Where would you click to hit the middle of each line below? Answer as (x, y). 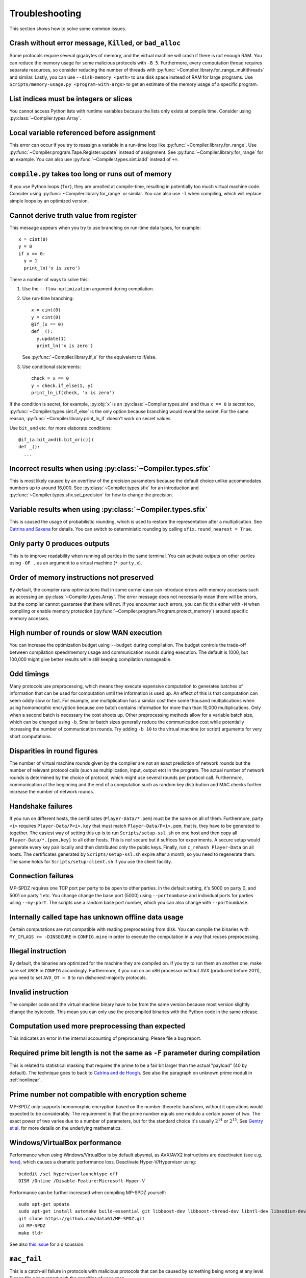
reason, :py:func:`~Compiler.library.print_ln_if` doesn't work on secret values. (91, 419)
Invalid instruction (39, 992)
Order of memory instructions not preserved (82, 577)
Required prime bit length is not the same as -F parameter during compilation (135, 1053)
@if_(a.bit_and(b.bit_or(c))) (56, 439)
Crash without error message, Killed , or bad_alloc (95, 43)
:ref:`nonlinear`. (25, 1080)
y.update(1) (51, 338)
